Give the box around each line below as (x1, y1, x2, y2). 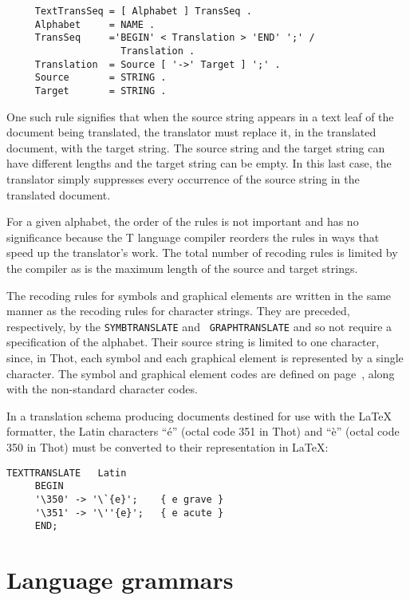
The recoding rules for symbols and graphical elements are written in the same (6, 286, 392, 303)
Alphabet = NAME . (34, 18, 156, 30)
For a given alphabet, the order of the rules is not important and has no (6, 213, 359, 230)
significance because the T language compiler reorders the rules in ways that (6, 228, 380, 245)
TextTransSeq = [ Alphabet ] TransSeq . (34, 6, 252, 17)
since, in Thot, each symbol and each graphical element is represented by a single (6, 349, 404, 365)
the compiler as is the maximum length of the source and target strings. (6, 259, 358, 276)
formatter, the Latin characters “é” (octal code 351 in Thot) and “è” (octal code (6, 423, 400, 440)
